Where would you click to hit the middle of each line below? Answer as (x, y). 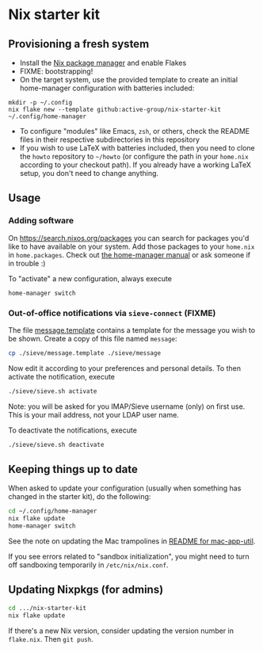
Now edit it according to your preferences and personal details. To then (125, 368)
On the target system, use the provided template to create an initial (129, 80)
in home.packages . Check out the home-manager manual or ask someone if (130, 254)
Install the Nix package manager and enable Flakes (103, 63)
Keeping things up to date (73, 469)
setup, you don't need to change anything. (89, 173)
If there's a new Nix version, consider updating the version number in (121, 631)
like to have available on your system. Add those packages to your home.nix (131, 246)
